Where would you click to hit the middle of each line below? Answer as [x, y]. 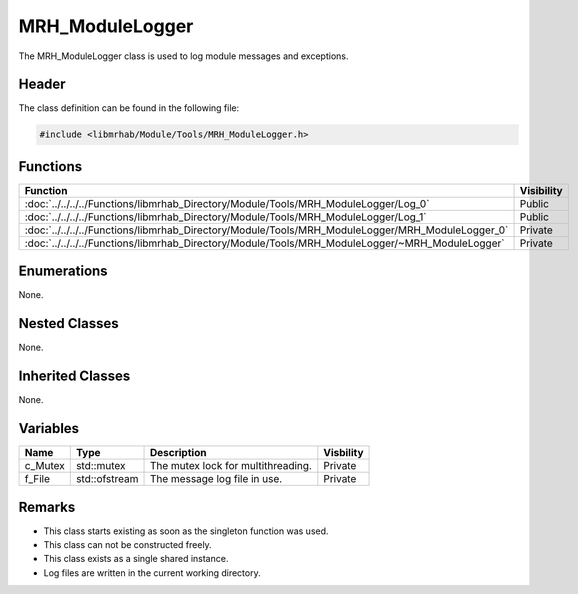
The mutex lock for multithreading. [230, 466]
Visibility [541, 190]
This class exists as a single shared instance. [136, 559]
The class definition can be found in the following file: [129, 108]
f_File [37, 479]
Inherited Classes [74, 376]
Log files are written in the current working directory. [152, 572]
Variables [49, 428]
